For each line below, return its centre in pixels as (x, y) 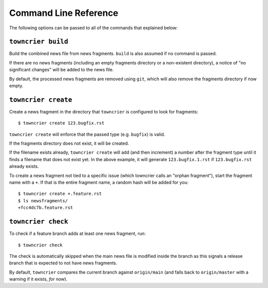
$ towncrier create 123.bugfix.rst (61, 123)
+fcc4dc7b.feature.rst (46, 208)
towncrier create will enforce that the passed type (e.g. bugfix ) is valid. (87, 134)
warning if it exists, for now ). (38, 279)
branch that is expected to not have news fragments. (63, 263)
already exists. (24, 167)
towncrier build (39, 42)
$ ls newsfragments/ (43, 201)
